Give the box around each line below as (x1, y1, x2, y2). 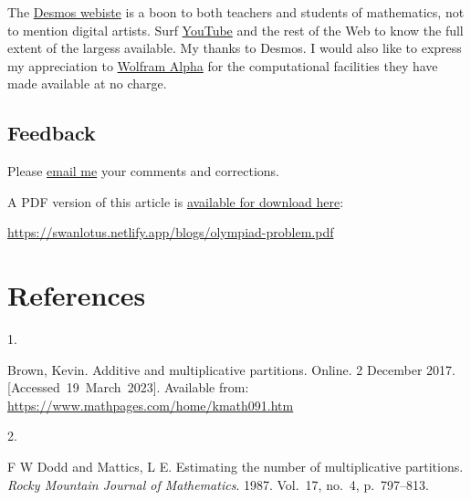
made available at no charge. (7, 74, 167, 93)
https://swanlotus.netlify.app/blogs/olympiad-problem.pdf (7, 223, 334, 242)
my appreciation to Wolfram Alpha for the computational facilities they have (7, 56, 438, 75)
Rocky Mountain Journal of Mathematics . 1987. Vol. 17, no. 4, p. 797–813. (7, 474, 429, 494)
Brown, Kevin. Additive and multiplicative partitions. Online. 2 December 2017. (7, 359, 456, 379)
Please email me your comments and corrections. (7, 161, 280, 181)
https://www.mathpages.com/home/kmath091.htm (7, 395, 294, 414)
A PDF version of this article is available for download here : (7, 192, 344, 211)
